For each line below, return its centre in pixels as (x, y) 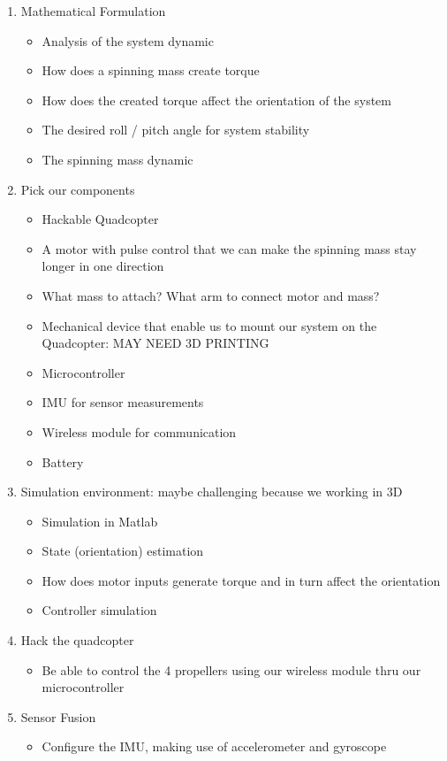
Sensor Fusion (58, 716)
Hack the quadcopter (77, 640)
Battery (63, 461)
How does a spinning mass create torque (151, 70)
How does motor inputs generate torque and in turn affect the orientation (241, 580)
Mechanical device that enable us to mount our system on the (209, 325)
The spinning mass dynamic (117, 159)
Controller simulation (99, 610)
